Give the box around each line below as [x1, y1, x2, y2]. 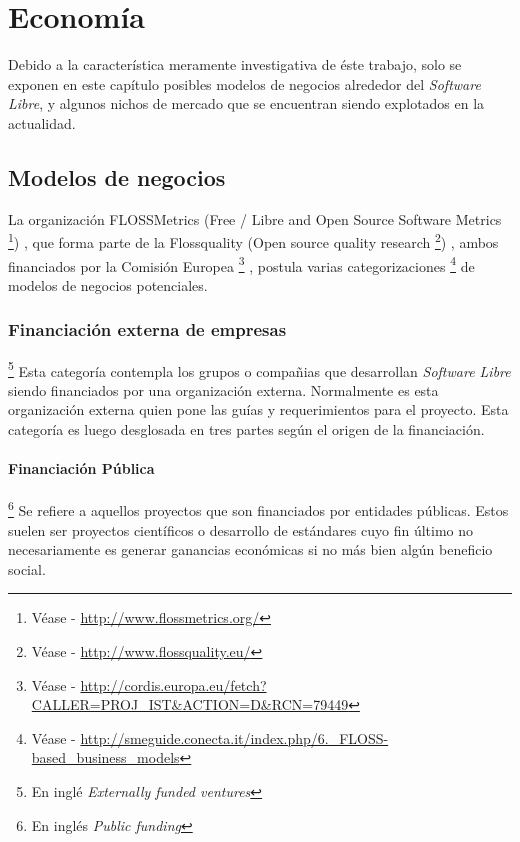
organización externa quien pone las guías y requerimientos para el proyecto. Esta [8, 399, 509, 420]
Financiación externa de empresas [8, 317, 287, 342]
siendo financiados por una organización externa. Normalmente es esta [8, 379, 439, 400]
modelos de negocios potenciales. [8, 274, 208, 295]
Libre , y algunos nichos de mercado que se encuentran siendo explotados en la [8, 93, 485, 114]
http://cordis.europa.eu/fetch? [80, 674, 267, 695]
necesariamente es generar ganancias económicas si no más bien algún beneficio [8, 539, 493, 560]
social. [8, 558, 46, 579]
